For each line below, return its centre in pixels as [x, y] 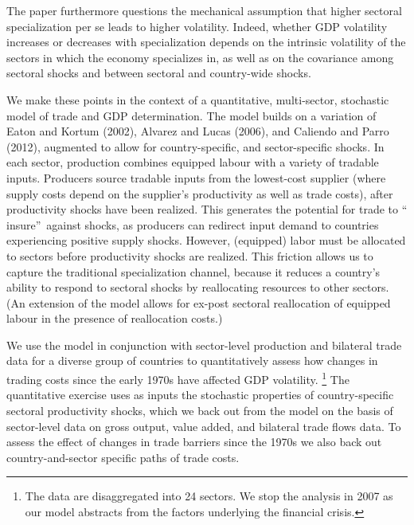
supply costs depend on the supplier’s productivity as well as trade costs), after [200, 193]
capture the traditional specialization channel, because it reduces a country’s [193, 271]
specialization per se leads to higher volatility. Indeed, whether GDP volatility [197, 26]
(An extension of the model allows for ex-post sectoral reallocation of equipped [199, 302]
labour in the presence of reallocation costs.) [115, 318]
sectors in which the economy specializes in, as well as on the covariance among [200, 57]
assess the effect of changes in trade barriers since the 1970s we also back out [194, 442]
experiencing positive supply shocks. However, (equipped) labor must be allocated [206, 240]
